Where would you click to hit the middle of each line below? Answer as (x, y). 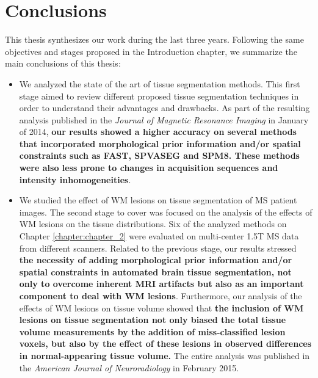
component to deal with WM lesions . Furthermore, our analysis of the (161, 296)
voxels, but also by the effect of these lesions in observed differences (165, 343)
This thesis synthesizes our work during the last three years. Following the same (154, 39)
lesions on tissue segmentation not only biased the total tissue (153, 320)
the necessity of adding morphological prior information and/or (156, 260)
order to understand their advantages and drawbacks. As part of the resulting (164, 108)
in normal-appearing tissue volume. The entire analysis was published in (164, 355)
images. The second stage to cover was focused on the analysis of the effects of (166, 212)
